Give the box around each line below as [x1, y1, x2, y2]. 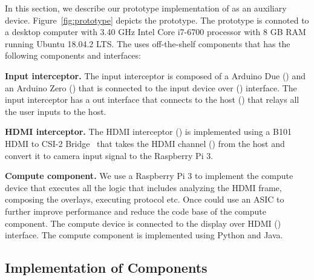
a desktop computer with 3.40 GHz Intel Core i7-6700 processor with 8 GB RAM [5, 25, 306, 38]
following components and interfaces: [5, 49, 141, 62]
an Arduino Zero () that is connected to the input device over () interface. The [5, 81, 297, 94]
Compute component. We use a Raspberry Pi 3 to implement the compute [5, 169, 293, 182]
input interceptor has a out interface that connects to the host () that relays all [5, 93, 299, 106]
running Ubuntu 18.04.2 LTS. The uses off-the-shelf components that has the [5, 37, 290, 50]
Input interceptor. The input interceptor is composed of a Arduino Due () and [5, 69, 306, 82]
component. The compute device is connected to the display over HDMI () [5, 217, 281, 229]
